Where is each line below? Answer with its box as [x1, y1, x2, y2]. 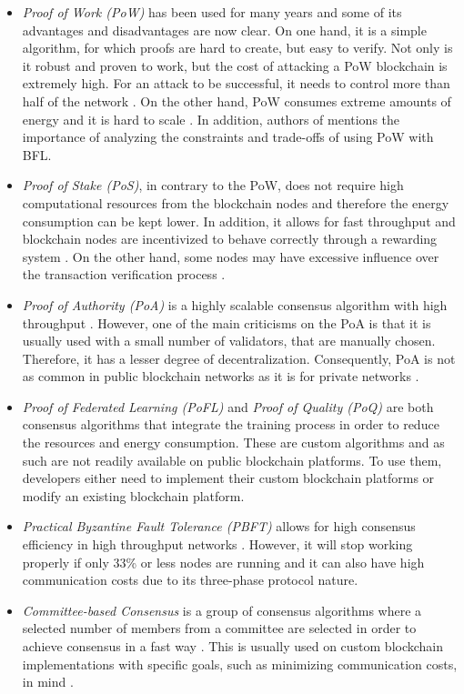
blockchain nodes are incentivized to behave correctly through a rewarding [22, 229, 438, 248]
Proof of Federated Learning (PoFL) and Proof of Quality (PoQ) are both [22, 397, 434, 416]
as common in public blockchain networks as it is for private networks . [22, 367, 419, 386]
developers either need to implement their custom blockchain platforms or [22, 468, 435, 488]
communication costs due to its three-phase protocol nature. [22, 570, 358, 589]
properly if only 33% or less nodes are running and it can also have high [22, 552, 425, 571]
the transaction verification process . [22, 265, 226, 284]
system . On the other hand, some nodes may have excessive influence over [22, 246, 439, 266]
